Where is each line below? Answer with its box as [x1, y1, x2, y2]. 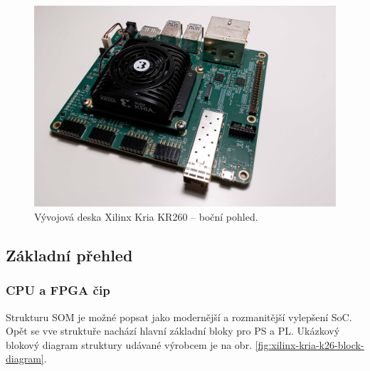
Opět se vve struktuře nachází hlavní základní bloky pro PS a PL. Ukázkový [6, 323, 340, 338]
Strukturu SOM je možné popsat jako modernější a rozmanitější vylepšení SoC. [6, 309, 352, 324]
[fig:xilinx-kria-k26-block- [255, 337, 364, 352]
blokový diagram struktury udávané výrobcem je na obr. [6, 337, 253, 352]
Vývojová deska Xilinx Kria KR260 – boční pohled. [34, 209, 258, 224]
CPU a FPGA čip [6, 281, 110, 299]
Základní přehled [6, 244, 133, 266]
